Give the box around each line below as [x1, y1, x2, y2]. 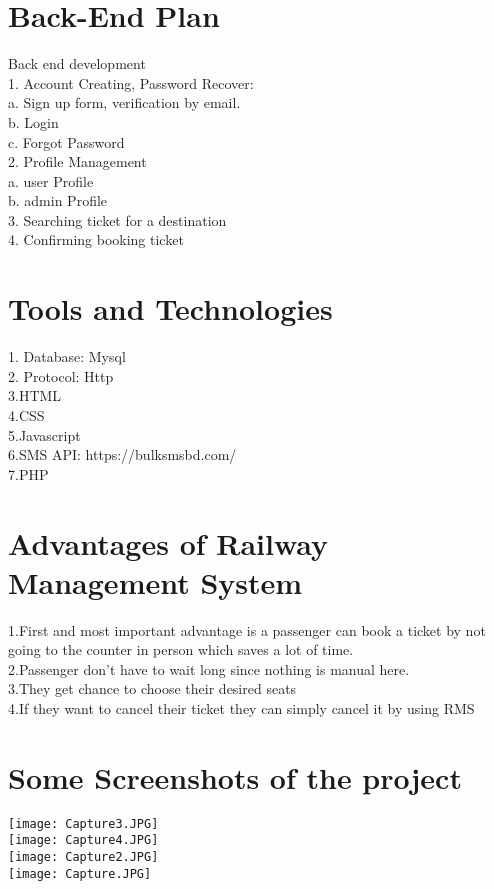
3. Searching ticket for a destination [8, 209, 227, 230]
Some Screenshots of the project [8, 756, 462, 797]
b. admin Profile [8, 190, 108, 211]
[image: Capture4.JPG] [8, 833, 159, 848]
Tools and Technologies [8, 288, 333, 329]
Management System [8, 561, 303, 602]
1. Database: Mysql [8, 346, 126, 367]
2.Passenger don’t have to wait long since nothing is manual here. [8, 658, 410, 679]
